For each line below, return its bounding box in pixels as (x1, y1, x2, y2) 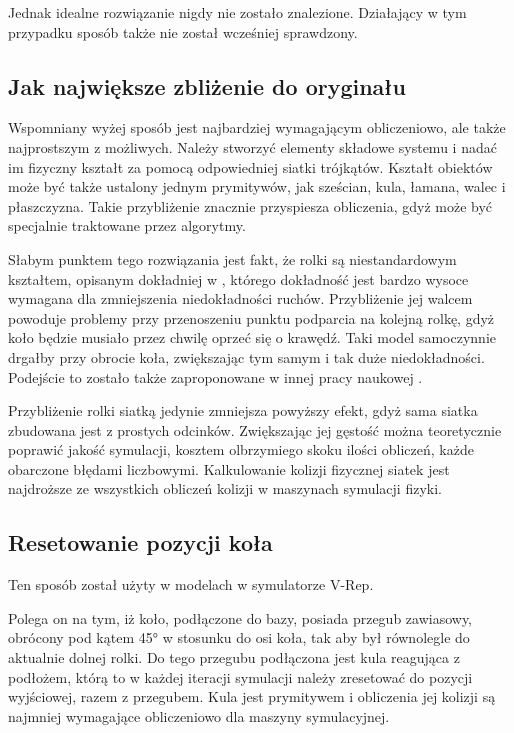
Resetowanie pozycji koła (8, 527, 273, 558)
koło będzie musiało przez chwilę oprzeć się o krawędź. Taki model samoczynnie (8, 327, 496, 348)
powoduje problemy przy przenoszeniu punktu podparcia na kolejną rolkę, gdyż (8, 307, 495, 328)
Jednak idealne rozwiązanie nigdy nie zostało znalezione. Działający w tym (8, 2, 467, 22)
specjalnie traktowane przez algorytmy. (8, 215, 246, 236)
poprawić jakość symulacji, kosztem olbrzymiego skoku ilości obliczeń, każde (8, 439, 474, 460)
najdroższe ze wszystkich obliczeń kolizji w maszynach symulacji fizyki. (8, 478, 442, 499)
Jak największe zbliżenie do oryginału (8, 70, 406, 101)
